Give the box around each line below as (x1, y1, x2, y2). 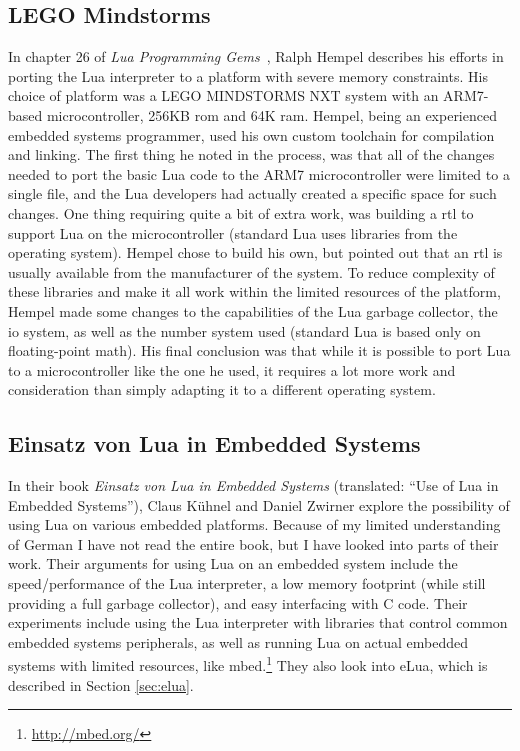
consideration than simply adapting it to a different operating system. (8, 379, 436, 400)
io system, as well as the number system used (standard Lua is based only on (8, 320, 481, 341)
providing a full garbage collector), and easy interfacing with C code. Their (8, 592, 468, 613)
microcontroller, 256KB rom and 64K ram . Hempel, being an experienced (46, 104, 497, 125)
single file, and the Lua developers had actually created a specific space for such (8, 183, 497, 204)
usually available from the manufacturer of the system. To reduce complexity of (8, 261, 495, 282)
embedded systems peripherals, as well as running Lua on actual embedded (8, 631, 469, 652)
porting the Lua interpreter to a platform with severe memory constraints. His (8, 65, 488, 86)
